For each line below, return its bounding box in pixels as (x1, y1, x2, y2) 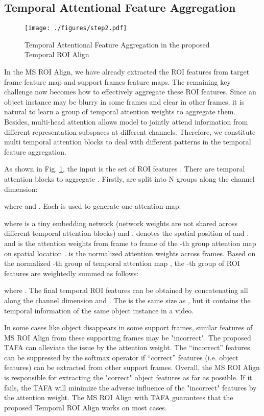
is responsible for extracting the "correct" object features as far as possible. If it (4, 372, 252, 383)
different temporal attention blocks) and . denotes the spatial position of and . (4, 228, 249, 238)
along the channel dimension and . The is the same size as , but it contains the (4, 295, 251, 305)
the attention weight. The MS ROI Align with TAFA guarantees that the (4, 392, 233, 403)
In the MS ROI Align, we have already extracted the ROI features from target (4, 66, 250, 77)
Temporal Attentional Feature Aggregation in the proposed (25, 39, 210, 50)
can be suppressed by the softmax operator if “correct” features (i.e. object (4, 352, 238, 362)
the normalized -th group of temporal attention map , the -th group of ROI (4, 258, 240, 268)
